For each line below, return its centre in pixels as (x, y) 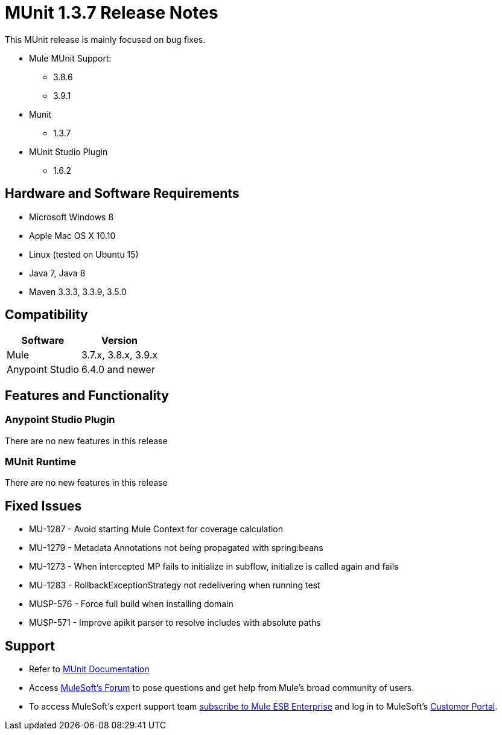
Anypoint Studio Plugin (60, 420)
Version (119, 341)
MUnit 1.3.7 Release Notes (112, 13)
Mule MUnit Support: (70, 58)
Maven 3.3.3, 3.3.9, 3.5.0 (78, 291)
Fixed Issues (43, 506)
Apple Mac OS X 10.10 (72, 235)
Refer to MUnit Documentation (89, 669)
